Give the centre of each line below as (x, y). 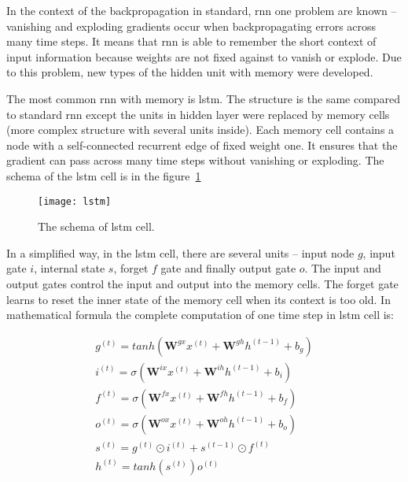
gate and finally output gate (228, 268)
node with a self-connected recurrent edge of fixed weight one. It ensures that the (202, 145)
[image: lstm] (75, 201)
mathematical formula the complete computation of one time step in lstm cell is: (200, 315)
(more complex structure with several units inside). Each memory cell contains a (200, 130)
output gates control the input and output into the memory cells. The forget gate (202, 283)
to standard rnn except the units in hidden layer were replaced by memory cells (198, 114)
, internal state (70, 268)
